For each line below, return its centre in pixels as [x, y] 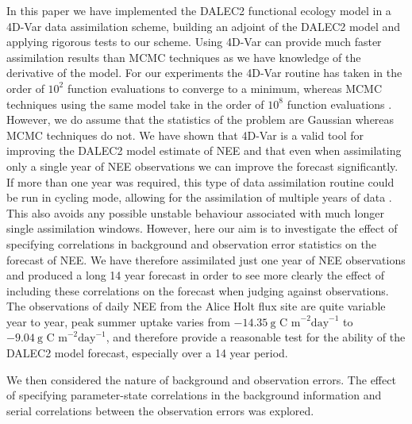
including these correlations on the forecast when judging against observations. [198, 290]
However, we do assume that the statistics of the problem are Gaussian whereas [200, 119]
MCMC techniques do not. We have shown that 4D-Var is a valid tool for [185, 135]
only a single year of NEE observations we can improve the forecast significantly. [202, 166]
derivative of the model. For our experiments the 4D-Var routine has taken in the [204, 73]
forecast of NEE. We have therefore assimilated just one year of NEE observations [206, 259]
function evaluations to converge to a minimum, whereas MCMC [225, 88]
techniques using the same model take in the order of [135, 104]
